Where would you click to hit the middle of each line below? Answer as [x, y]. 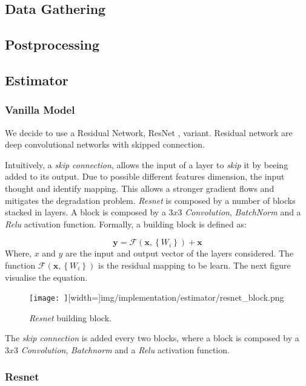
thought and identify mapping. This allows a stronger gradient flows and [140, 188]
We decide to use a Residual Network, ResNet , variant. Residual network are [149, 132]
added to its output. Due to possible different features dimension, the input [145, 176]
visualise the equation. [46, 277]
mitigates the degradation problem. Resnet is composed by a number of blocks [150, 200]
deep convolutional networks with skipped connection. [105, 144]
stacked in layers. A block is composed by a [85, 212]
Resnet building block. [70, 317]
